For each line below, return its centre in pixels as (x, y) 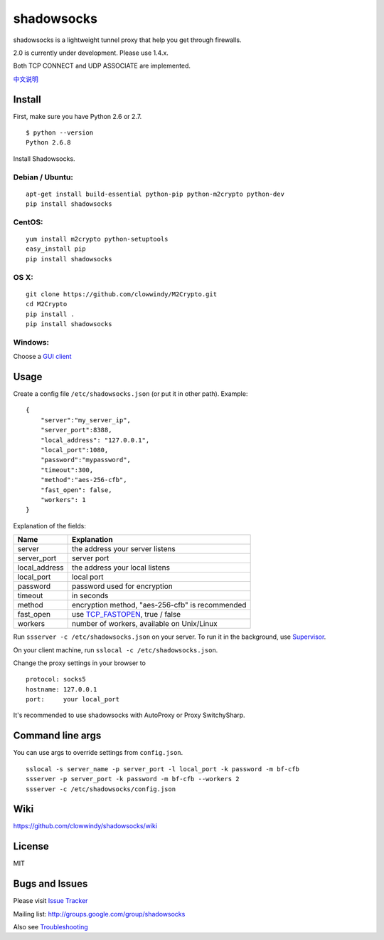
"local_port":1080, (74, 450)
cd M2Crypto (47, 304)
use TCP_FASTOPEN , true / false (126, 615)
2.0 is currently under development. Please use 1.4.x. (91, 53)
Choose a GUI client (42, 357)
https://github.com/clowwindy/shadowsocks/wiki (85, 826)
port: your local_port (73, 699)
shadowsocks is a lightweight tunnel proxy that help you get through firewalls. (127, 40)
